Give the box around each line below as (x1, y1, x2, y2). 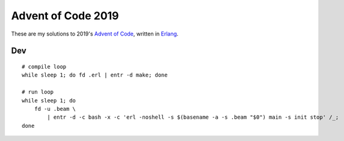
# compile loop (22, 63, 67, 70)
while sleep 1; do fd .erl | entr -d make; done (22, 72, 168, 78)
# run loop (22, 89, 54, 96)
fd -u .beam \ (34, 105, 76, 112)
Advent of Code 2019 (11, 9, 120, 22)
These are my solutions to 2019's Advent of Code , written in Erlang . (11, 30, 179, 37)
